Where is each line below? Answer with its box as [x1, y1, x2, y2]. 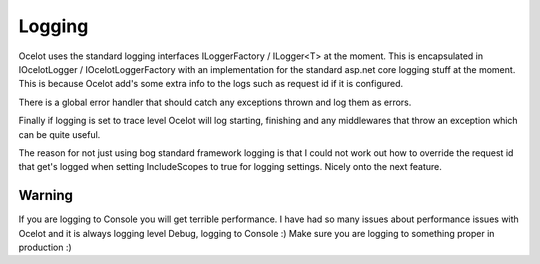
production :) [18, 241, 72, 253]
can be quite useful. [18, 128, 101, 140]
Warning [18, 187, 74, 204]
